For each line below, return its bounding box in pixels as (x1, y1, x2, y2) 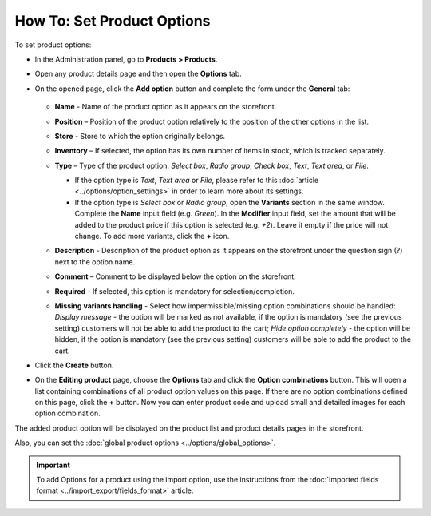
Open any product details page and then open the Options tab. (34, 69, 243, 79)
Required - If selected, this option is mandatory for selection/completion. (54, 286, 295, 296)
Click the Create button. (34, 360, 114, 370)
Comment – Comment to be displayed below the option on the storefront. (54, 272, 296, 281)
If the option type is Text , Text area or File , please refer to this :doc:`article (74, 176, 319, 185)
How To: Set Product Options (14, 12, 211, 30)
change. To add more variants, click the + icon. (74, 232, 230, 241)
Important (36, 460, 71, 470)
